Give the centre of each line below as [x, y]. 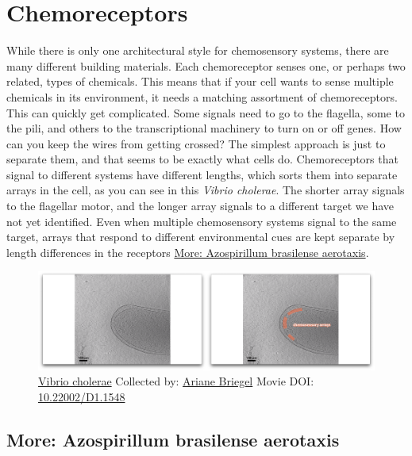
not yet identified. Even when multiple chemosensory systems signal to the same [202, 221]
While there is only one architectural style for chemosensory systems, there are [198, 50]
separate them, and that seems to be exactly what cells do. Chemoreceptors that [202, 159]
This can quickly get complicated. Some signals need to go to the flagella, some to [206, 112]
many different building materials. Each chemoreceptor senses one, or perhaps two [206, 65]
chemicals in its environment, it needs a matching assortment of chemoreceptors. [202, 96]
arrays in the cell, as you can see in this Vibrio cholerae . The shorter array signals [206, 190]
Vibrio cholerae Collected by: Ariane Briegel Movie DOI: [176, 381]
